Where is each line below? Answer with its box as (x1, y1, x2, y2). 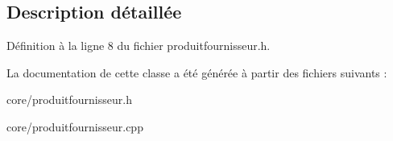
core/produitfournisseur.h (6, 91, 132, 108)
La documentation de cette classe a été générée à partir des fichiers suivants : (6, 64, 387, 81)
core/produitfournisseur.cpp (6, 118, 143, 135)
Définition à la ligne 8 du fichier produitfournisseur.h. (6, 37, 271, 54)
